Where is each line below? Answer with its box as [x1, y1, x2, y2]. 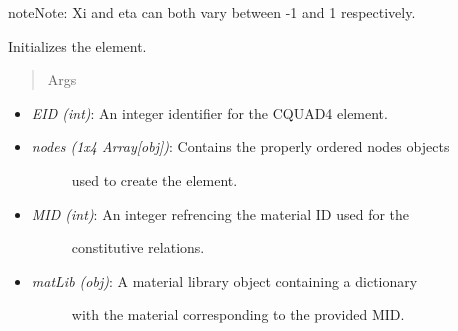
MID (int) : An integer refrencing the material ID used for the [31, 203, 410, 224]
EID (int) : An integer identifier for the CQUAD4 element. [31, 102, 388, 123]
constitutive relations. [71, 237, 205, 258]
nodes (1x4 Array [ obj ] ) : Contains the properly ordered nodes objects [31, 136, 450, 157]
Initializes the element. [8, 35, 147, 56]
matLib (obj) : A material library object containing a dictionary [31, 270, 418, 291]
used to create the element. [71, 169, 238, 190]
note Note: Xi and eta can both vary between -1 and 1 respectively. [8, 2, 416, 22]
